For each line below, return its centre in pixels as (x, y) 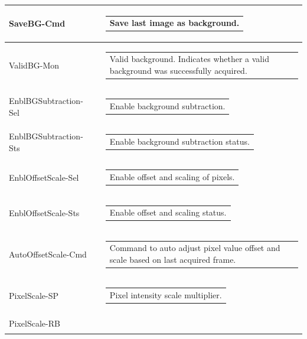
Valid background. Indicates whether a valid (189, 59)
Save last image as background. (174, 23)
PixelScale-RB (35, 323)
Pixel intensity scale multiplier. (166, 295)
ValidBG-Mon (34, 65)
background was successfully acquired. (178, 70)
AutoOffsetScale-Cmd (48, 254)
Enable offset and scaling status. (168, 212)
